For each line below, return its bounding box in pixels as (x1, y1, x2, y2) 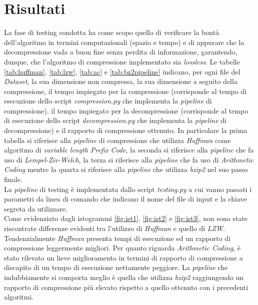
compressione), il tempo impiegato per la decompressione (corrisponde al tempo (4, 105, 248, 115)
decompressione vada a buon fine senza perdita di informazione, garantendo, (4, 46, 237, 57)
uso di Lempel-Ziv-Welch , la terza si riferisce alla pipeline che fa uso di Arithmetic (4, 154, 254, 164)
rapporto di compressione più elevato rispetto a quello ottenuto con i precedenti (4, 281, 248, 292)
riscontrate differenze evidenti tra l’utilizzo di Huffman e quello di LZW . (4, 223, 225, 233)
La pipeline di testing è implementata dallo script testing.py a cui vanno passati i (4, 183, 252, 194)
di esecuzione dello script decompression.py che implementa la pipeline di (4, 115, 226, 125)
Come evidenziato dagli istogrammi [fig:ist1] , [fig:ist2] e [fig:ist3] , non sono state (4, 213, 248, 223)
